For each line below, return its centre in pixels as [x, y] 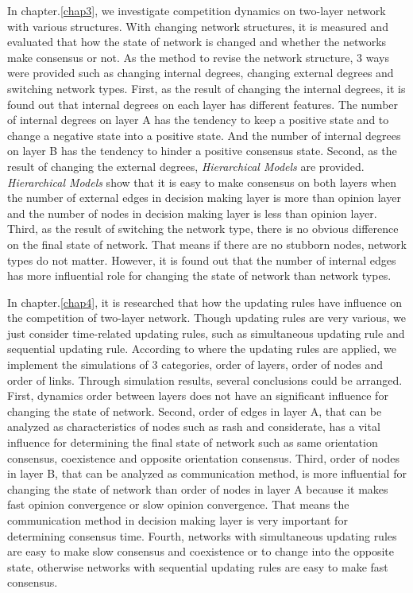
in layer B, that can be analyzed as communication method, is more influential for [207, 473]
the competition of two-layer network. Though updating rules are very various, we [207, 318]
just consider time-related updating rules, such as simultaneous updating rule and [206, 333]
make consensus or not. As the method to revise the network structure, [180, 57]
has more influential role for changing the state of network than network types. [199, 275]
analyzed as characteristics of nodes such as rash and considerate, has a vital [194, 426]
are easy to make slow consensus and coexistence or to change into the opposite [201, 551]
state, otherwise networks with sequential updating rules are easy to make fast [198, 566]
